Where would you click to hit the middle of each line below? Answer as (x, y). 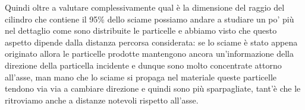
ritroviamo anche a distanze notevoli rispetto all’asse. (102, 100)
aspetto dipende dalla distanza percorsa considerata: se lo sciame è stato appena (151, 42)
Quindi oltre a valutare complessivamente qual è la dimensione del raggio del (145, 7)
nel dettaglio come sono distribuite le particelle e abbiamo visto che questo (141, 30)
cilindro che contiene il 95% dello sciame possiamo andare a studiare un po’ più (150, 19)
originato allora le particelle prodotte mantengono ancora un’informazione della (150, 54)
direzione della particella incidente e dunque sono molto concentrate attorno (143, 65)
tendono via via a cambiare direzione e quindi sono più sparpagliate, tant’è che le (153, 88)
